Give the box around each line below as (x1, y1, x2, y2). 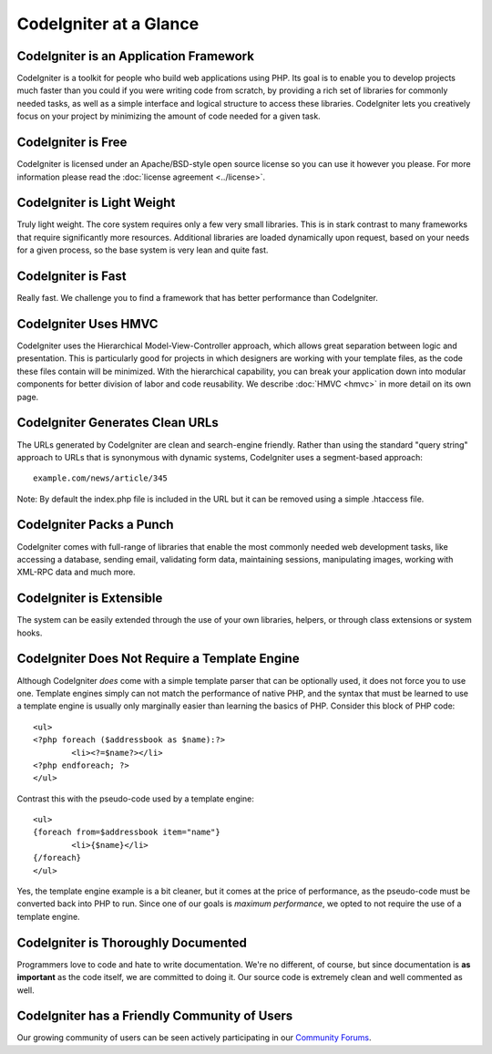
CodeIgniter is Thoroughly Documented (16, 935, 248, 950)
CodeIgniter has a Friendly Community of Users (16, 1008, 293, 1024)
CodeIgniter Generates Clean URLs (16, 415, 219, 430)
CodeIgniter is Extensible (16, 591, 163, 606)
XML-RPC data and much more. (16, 566, 136, 578)
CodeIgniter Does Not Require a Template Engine (16, 651, 300, 666)
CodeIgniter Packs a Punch (16, 517, 174, 532)
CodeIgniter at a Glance (16, 14, 200, 34)
